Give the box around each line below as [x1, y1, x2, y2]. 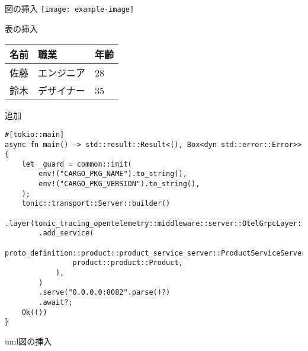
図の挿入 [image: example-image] [5, 2, 134, 14]
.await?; [38, 298, 73, 307]
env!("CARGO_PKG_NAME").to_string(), [38, 170, 187, 178]
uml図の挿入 [5, 334, 52, 347]
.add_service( [38, 229, 94, 238]
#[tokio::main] [5, 130, 65, 139]
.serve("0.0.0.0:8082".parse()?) [38, 288, 171, 297]
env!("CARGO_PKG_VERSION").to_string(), [38, 180, 200, 189]
